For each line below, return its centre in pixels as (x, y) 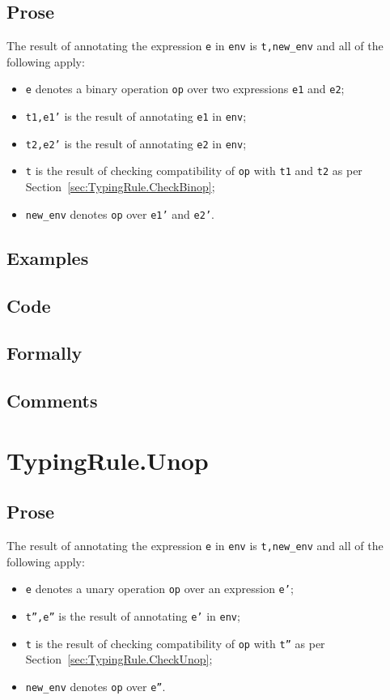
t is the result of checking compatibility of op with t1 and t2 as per (194, 171)
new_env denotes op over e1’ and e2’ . (120, 213)
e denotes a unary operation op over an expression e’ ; (159, 589)
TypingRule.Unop (108, 460)
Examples (48, 257)
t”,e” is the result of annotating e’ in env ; (133, 615)
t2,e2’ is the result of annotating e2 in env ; (136, 143)
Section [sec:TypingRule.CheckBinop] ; (120, 187)
